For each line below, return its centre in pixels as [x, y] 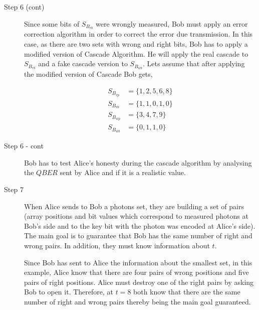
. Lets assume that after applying [194, 63]
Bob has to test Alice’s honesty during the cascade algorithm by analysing [138, 162]
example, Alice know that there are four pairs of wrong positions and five [137, 272]
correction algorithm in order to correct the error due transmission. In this [139, 34]
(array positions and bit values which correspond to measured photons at [136, 216]
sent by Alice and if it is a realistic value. [123, 172]
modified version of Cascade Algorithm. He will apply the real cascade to [136, 53]
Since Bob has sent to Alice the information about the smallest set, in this [138, 262]
